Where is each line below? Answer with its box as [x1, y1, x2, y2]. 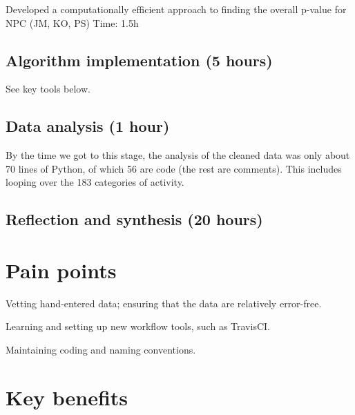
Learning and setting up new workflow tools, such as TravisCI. [6, 319, 270, 334]
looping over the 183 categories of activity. [6, 175, 184, 189]
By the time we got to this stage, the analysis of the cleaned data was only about [6, 148, 350, 162]
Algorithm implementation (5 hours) [6, 49, 273, 70]
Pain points [6, 255, 117, 284]
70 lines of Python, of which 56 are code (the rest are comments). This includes [6, 161, 342, 175]
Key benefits [6, 383, 128, 411]
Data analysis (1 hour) [6, 115, 170, 137]
